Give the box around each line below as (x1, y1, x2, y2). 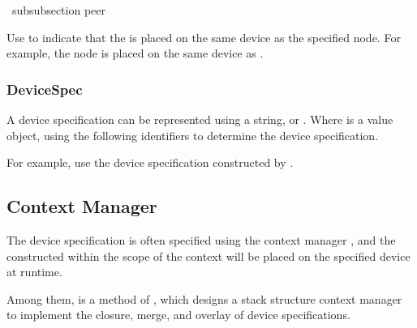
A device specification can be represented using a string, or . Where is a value (6, 111, 393, 127)
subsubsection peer (11, 2, 106, 18)
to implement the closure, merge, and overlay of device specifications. (6, 306, 350, 323)
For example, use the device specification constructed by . (6, 154, 294, 171)
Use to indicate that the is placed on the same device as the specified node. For (6, 28, 401, 45)
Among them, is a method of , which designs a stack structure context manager (6, 290, 402, 307)
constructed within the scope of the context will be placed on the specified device (6, 247, 411, 264)
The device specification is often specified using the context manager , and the (6, 231, 396, 248)
